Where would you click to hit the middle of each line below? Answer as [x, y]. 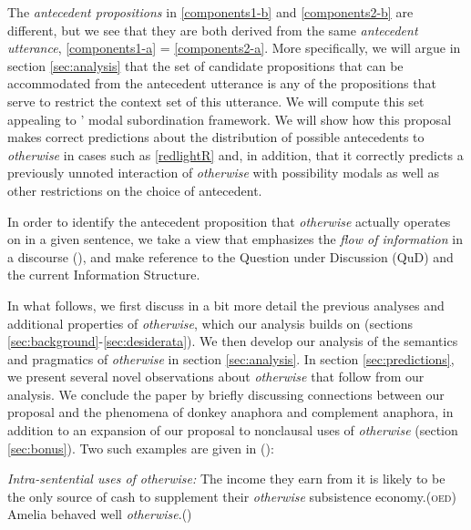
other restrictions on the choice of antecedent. [135, 190]
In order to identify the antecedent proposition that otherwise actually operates [229, 221]
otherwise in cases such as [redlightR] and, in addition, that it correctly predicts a [235, 154]
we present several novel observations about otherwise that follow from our [216, 377]
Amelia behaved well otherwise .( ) [100, 514]
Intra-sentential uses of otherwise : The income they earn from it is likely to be [226, 479]
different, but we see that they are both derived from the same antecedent [213, 30]
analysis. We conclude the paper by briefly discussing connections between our [226, 394]
